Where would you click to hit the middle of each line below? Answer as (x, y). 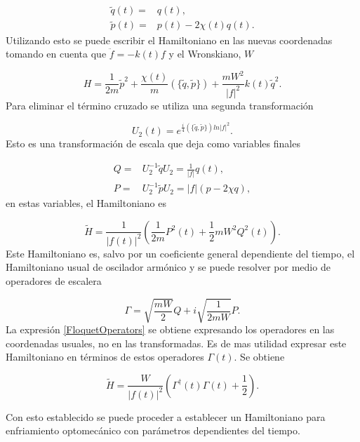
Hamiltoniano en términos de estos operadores (105, 357)
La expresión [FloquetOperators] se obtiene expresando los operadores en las (170, 329)
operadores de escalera (54, 280)
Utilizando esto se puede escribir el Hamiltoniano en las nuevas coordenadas (169, 40)
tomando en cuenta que (56, 54)
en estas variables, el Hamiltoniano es (86, 203)
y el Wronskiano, (205, 54)
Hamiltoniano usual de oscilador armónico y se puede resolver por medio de (168, 267)
